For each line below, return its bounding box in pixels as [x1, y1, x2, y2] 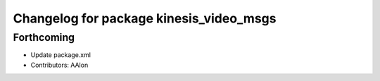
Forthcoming [13, 31, 75, 44]
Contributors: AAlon [30, 61, 89, 69]
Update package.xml [30, 51, 91, 59]
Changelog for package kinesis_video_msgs [13, 11, 277, 26]
